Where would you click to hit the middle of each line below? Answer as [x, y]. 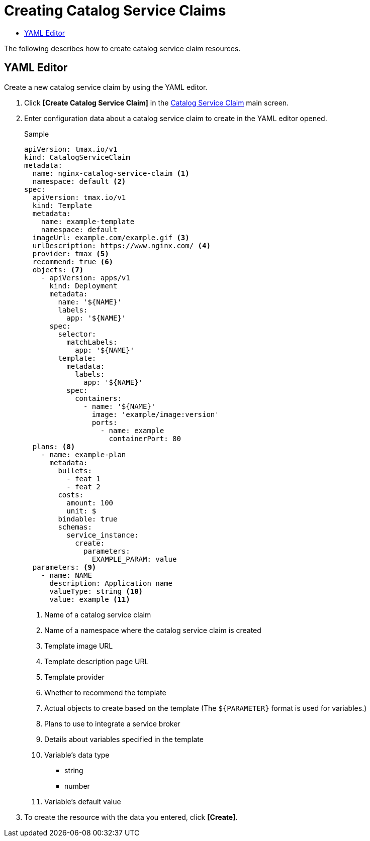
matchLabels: [92, 342]
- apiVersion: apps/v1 [85, 278]
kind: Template [62, 205]
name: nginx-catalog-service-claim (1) [111, 173]
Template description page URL [97, 661]
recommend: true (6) [73, 261]
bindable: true [88, 519]
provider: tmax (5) [71, 253]
